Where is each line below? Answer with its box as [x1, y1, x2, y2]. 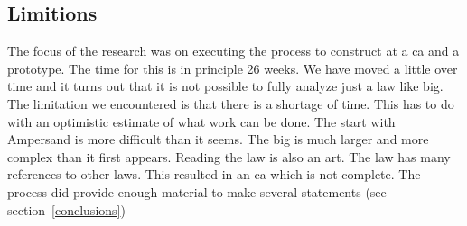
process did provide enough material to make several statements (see [7, 182, 387, 201]
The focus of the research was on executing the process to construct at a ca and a [7, 41, 460, 60]
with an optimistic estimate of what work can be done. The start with [7, 112, 396, 131]
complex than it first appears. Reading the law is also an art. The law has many [7, 147, 451, 166]
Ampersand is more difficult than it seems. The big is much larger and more [7, 130, 429, 149]
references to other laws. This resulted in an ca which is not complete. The [7, 165, 421, 184]
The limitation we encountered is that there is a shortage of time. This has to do [7, 94, 454, 113]
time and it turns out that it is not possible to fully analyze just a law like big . [7, 77, 444, 95]
